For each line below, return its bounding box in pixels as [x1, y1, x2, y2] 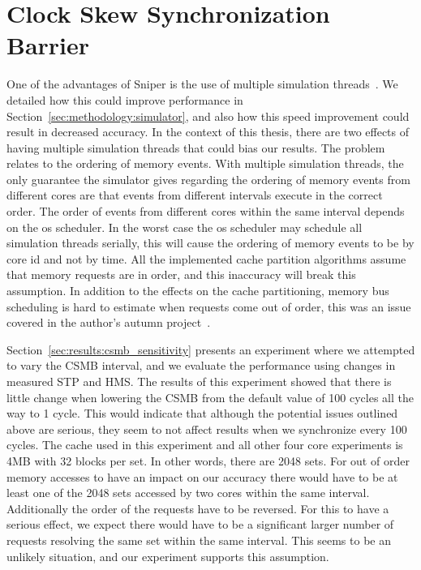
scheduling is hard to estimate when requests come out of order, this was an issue [6, 298, 411, 315]
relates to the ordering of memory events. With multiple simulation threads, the [6, 155, 404, 172]
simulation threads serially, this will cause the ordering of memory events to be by [6, 234, 415, 251]
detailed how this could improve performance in [6, 91, 243, 108]
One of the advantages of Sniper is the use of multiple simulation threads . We [6, 75, 398, 92]
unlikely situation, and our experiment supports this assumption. [6, 547, 329, 564]
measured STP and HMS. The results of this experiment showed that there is [6, 373, 392, 389]
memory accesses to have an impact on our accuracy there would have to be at [6, 468, 398, 485]
